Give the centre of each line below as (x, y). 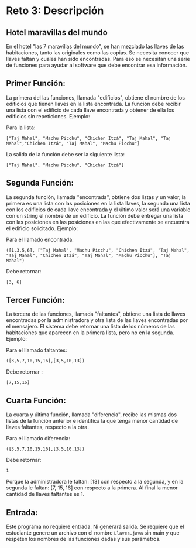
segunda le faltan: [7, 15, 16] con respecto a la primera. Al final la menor (92, 488)
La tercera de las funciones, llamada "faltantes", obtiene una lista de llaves (96, 314)
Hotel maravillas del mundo (57, 32)
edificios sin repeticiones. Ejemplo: (48, 116)
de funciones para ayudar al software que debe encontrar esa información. (97, 65)
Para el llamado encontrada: (40, 239)
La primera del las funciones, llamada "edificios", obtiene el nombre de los (96, 97)
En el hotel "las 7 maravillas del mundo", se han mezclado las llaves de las (95, 46)
